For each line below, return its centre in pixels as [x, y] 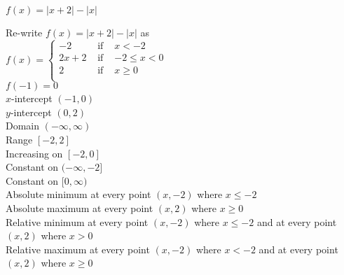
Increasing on [34, 153]
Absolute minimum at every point [78, 194]
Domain [23, 126]
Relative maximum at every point [78, 249]
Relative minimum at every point [77, 221]
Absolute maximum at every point [80, 207]
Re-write [24, 32]
